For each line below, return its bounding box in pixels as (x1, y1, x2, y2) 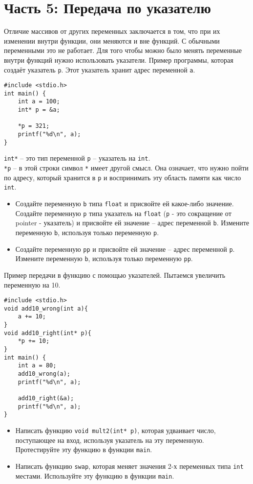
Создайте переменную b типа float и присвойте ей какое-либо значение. (15, 198, 234, 209)
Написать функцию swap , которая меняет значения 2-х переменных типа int (15, 460, 244, 471)
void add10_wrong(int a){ (4, 305, 88, 312)
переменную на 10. (4, 279, 61, 290)
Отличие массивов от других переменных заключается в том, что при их (4, 26, 220, 36)
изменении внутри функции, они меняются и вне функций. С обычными (4, 35, 220, 46)
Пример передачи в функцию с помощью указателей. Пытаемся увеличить (4, 269, 226, 280)
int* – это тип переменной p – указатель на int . (4, 153, 150, 163)
